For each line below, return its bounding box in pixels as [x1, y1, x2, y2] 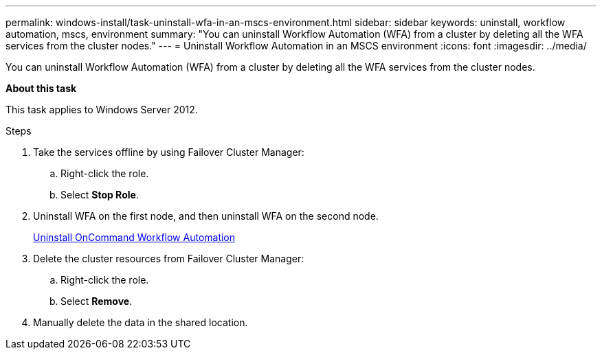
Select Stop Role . [60, 189, 139, 201]
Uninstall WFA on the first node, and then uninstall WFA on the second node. [33, 210, 379, 222]
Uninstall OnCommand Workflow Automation [33, 231, 236, 243]
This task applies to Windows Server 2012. [5, 104, 198, 115]
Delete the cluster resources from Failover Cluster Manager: [33, 253, 304, 264]
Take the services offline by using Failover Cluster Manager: [33, 146, 304, 158]
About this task [5, 82, 77, 94]
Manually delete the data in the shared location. [33, 317, 248, 328]
